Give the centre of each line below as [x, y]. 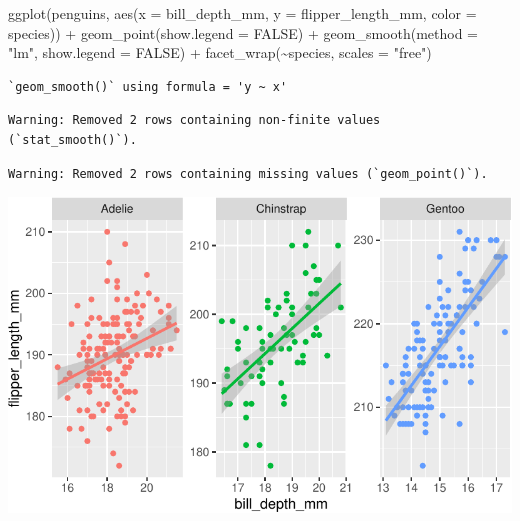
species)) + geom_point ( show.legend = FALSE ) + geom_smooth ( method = [243, 32]
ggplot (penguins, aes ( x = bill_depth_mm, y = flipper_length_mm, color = [242, 13]
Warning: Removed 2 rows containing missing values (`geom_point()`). [248, 173]
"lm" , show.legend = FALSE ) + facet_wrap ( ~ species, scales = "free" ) [220, 52]
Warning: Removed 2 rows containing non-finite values [194, 120]
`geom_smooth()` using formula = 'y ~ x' [148, 86]
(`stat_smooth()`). [72, 139]
